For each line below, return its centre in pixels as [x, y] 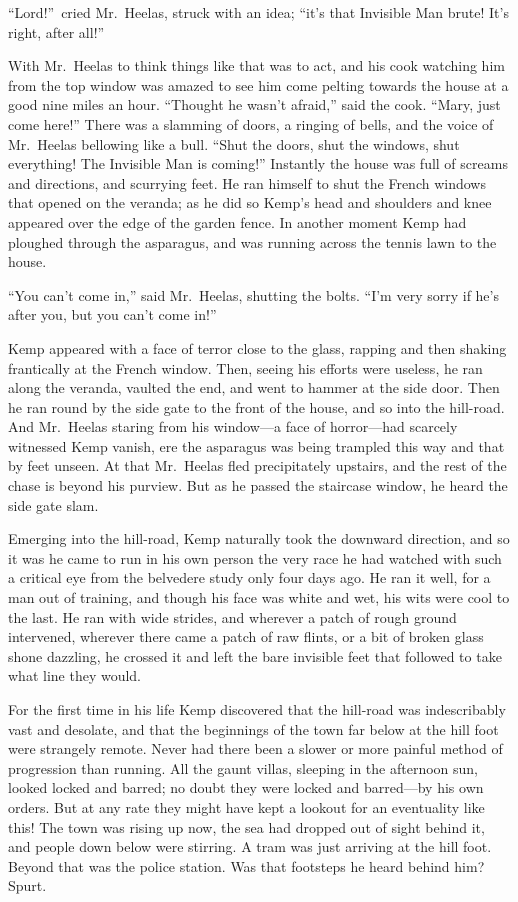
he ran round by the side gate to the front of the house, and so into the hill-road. [256, 406]
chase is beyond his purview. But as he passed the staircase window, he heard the [258, 485]
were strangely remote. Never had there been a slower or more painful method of [255, 748]
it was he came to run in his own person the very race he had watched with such [255, 557]
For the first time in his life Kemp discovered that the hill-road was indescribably [257, 709]
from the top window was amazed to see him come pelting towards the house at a [258, 84]
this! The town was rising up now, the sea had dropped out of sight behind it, [246, 826]
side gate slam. [53, 504]
